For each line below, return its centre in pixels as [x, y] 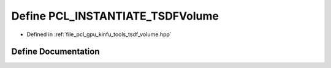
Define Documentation [55, 52]
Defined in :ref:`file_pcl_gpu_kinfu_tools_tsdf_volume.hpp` [99, 34]
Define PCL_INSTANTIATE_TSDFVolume [115, 16]
